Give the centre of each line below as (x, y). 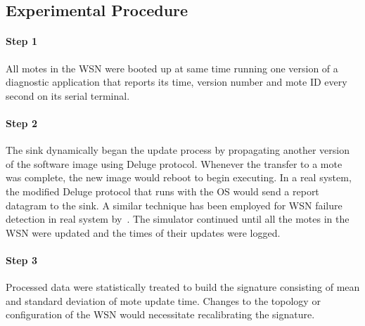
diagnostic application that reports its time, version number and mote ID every (177, 82)
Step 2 (21, 123)
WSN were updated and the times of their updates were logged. (143, 232)
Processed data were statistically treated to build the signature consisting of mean (183, 287)
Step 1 (21, 41)
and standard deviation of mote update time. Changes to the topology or (163, 300)
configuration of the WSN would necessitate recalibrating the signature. (160, 314)
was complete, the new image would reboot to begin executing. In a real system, (179, 177)
